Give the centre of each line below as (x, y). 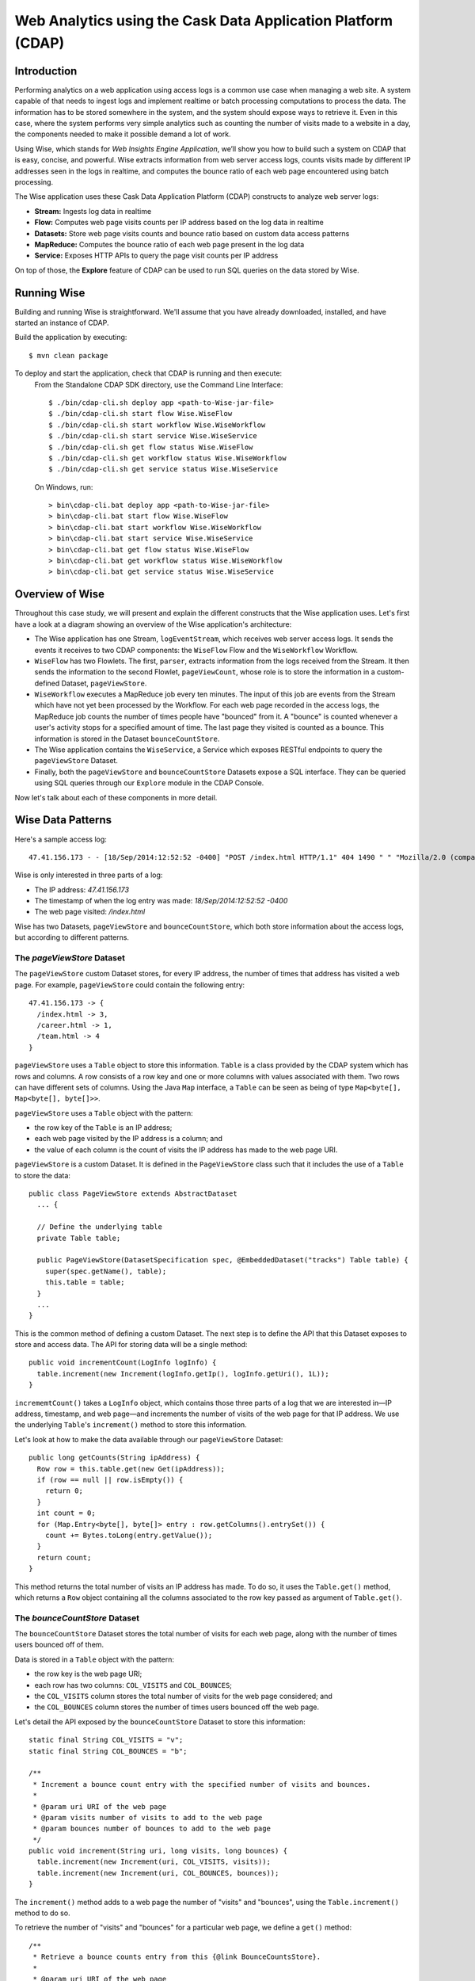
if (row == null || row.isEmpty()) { (110, 1480)
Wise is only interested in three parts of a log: (89, 875)
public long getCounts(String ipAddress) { (114, 1458)
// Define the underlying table (99, 1227)
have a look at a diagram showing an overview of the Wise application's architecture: (153, 624)
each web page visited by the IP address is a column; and (129, 1139)
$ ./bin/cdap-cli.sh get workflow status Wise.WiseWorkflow (167, 458)
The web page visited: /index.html (90, 912)
